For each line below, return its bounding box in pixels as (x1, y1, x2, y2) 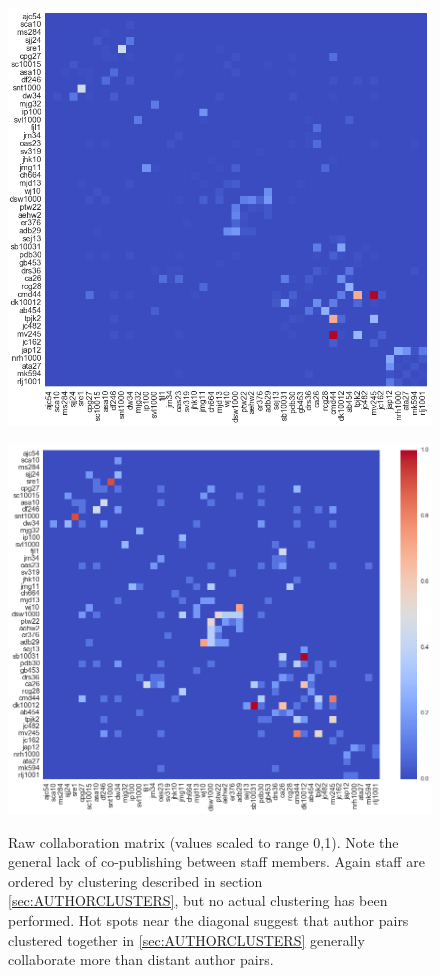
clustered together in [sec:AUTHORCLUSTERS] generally (8, 929, 365, 950)
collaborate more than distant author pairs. (8, 949, 274, 970)
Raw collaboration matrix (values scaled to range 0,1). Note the (8, 831, 399, 852)
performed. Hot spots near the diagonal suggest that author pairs (8, 909, 409, 930)
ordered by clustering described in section (8, 870, 263, 891)
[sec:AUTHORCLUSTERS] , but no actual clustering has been (8, 890, 388, 911)
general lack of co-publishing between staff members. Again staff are (8, 851, 425, 872)
